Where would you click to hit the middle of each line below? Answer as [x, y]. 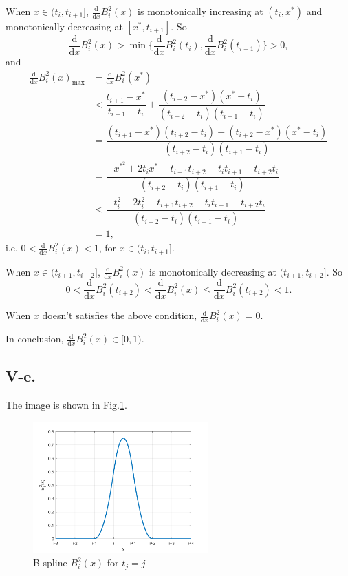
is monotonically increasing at [200, 11]
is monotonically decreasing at [213, 271]
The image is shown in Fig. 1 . [66, 405]
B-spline [50, 563]
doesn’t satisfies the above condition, [120, 315]
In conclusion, [35, 339]
